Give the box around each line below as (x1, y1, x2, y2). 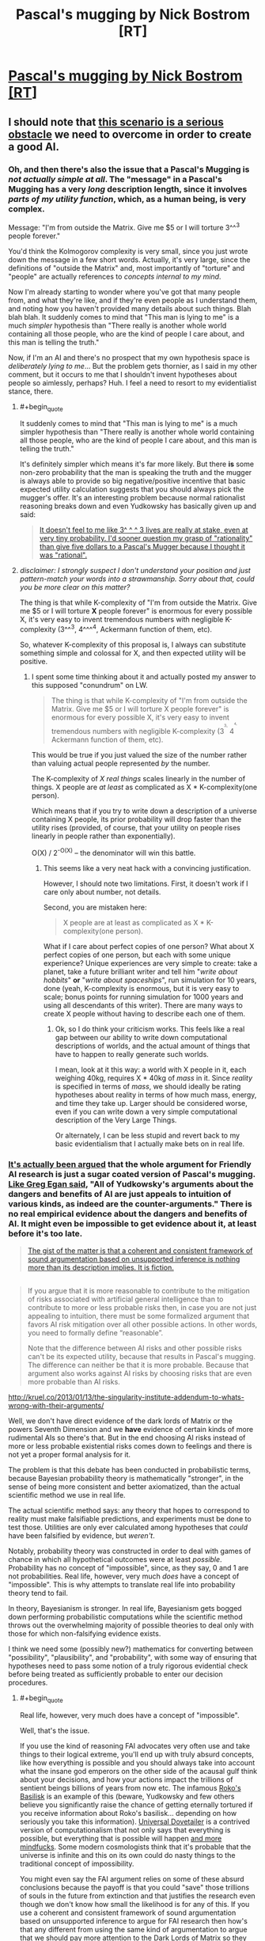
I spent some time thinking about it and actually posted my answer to (31, 671, 256, 682)
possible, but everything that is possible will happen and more (19, 1833, 222, 1843)
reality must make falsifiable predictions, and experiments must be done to (8, 1514, 252, 1523)
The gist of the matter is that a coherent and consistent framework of (27, 1246, 253, 1255)
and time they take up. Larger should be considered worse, (55, 1099, 248, 1108)
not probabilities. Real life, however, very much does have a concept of (8, 1571, 240, 1581)
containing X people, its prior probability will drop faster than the (31, 815, 242, 824)
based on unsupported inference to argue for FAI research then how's (19, 1916, 248, 1925)
